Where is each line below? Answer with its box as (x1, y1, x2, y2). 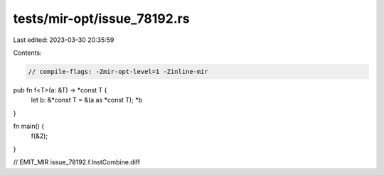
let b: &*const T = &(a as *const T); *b (31, 96, 142, 105)
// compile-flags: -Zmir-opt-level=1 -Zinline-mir (28, 68, 209, 75)
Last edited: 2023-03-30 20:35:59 (13, 36, 114, 44)
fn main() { (13, 122, 45, 131)
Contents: (13, 48, 42, 57)
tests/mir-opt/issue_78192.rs (13, 11, 190, 26)
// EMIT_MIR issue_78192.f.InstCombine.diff (13, 158, 141, 166)
